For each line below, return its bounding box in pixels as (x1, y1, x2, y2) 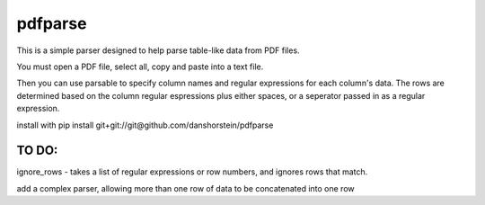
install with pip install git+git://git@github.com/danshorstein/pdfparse (16, 120, 274, 130)
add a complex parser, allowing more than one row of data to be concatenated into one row (16, 183, 355, 193)
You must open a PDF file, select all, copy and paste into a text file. (16, 61, 264, 72)
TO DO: (16, 143, 58, 158)
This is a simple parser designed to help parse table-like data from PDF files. (16, 45, 300, 56)
